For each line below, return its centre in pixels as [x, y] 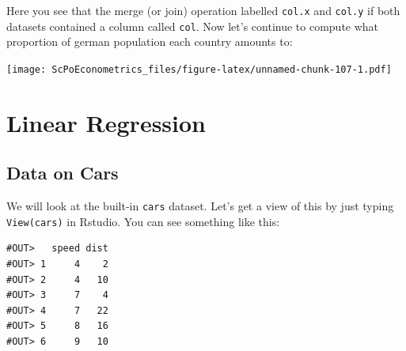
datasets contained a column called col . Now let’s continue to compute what [193, 26]
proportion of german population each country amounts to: [150, 42]
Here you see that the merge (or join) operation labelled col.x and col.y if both [203, 10]
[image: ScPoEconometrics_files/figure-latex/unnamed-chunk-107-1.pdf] [199, 69]
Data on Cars [63, 173]
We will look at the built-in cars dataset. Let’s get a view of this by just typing [200, 206]
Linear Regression [106, 122]
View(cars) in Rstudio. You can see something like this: [143, 221]
